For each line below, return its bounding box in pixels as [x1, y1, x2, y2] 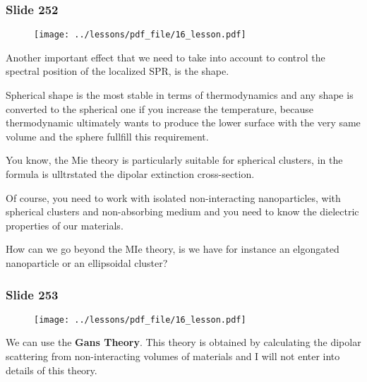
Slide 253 [6, 285, 59, 303]
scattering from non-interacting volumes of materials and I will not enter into [6, 349, 340, 364]
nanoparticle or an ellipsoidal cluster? [6, 256, 168, 270]
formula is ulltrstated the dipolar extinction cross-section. [6, 167, 255, 181]
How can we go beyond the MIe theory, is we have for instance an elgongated [6, 241, 339, 256]
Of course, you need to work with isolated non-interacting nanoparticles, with [6, 190, 341, 205]
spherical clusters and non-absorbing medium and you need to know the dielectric [6, 204, 359, 219]
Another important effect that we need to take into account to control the [6, 49, 325, 64]
